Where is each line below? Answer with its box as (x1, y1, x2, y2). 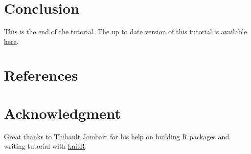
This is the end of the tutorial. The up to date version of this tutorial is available (4, 26, 247, 37)
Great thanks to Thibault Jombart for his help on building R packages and (4, 131, 229, 141)
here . (4, 36, 19, 46)
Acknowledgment (4, 103, 121, 123)
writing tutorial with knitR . (4, 141, 87, 151)
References (4, 65, 78, 85)
